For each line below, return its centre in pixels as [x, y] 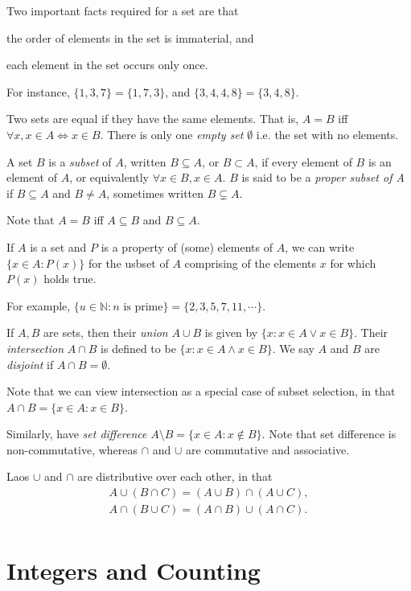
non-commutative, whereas [72, 449]
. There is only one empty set [172, 134]
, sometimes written [155, 193]
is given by [231, 332]
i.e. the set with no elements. [327, 134]
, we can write [320, 246]
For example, [39, 305]
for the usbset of [128, 263]
